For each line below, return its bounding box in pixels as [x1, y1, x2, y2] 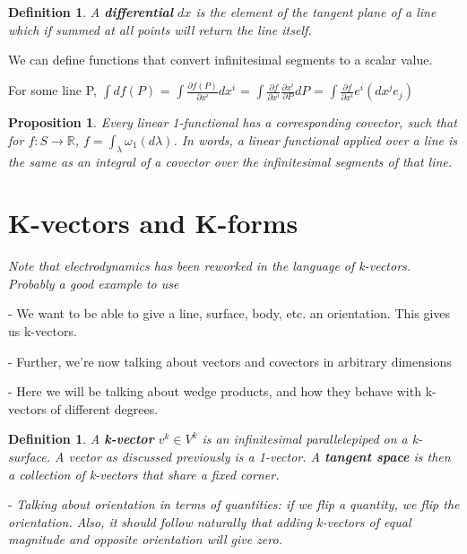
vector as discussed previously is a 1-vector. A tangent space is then [68, 447, 451, 466]
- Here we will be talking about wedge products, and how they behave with [8, 382, 421, 401]
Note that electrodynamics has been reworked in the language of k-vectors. [8, 256, 411, 275]
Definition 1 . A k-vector [8, 429, 154, 448]
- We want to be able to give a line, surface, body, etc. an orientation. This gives [8, 304, 451, 323]
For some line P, [8, 81, 97, 100]
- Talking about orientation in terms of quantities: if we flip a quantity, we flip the [8, 495, 460, 514]
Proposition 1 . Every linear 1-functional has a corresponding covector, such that [8, 113, 457, 132]
